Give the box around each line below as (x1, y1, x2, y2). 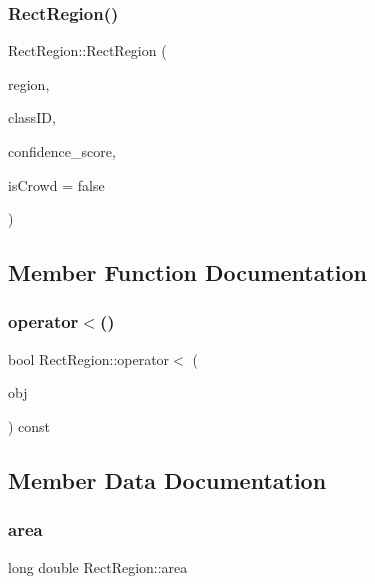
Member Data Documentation (8, 464, 327, 495)
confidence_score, (8, 141, 116, 161)
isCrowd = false (8, 174, 105, 195)
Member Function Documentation (8, 257, 368, 288)
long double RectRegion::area (8, 556, 188, 577)
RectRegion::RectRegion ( (8, 40, 167, 61)
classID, (8, 107, 56, 128)
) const (8, 415, 51, 436)
